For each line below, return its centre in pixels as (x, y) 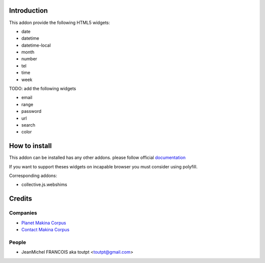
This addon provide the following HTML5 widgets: (60, 23)
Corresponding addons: (33, 176)
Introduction (28, 11)
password (31, 111)
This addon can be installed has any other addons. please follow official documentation (97, 158)
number (29, 59)
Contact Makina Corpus (45, 230)
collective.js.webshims (44, 184)
